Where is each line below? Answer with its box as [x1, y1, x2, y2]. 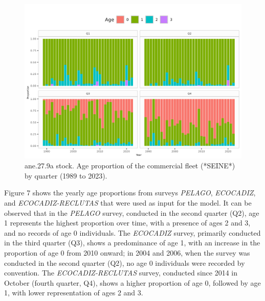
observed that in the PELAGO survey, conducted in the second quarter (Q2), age [4, 207, 259, 218]
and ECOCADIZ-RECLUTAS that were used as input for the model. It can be [4, 197, 252, 208]
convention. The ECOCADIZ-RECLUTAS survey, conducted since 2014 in [4, 267, 238, 278]
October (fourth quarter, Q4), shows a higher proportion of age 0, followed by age [4, 277, 261, 288]
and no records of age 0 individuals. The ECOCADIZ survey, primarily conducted [4, 227, 261, 238]
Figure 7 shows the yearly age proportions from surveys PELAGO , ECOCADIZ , [4, 187, 256, 198]
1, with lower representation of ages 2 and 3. [4, 287, 143, 298]
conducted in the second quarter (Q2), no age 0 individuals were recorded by [4, 257, 245, 268]
